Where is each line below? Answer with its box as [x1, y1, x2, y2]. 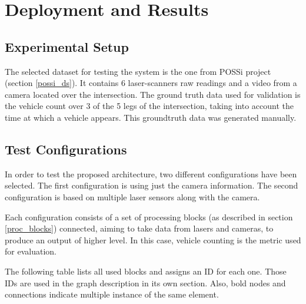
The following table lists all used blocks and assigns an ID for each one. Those [5, 265, 287, 277]
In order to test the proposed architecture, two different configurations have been [5, 167, 297, 180]
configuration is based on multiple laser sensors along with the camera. [5, 190, 260, 203]
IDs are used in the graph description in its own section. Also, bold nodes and [5, 276, 286, 289]
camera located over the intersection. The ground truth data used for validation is [5, 88, 301, 100]
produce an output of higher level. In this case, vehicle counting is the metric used [5, 233, 301, 246]
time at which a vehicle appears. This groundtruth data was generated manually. [5, 111, 297, 123]
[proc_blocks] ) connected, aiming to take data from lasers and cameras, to [5, 222, 274, 234]
